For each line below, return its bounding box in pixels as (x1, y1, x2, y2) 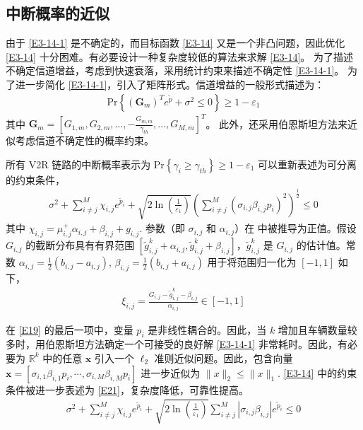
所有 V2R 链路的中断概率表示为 (6, 156, 151, 171)
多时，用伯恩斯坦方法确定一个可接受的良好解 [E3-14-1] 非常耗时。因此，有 (6, 337, 347, 351)
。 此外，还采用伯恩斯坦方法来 (206, 116, 348, 131)
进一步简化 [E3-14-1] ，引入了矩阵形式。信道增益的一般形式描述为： (15, 76, 325, 91)
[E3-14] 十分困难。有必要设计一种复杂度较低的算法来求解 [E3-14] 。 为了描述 (6, 49, 353, 64)
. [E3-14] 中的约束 (277, 365, 357, 380)
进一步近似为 (141, 365, 201, 380)
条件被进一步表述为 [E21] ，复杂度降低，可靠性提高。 (6, 382, 249, 397)
